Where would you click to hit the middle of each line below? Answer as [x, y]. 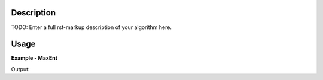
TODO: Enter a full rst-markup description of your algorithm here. [91, 27]
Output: [20, 69]
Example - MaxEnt [34, 58]
